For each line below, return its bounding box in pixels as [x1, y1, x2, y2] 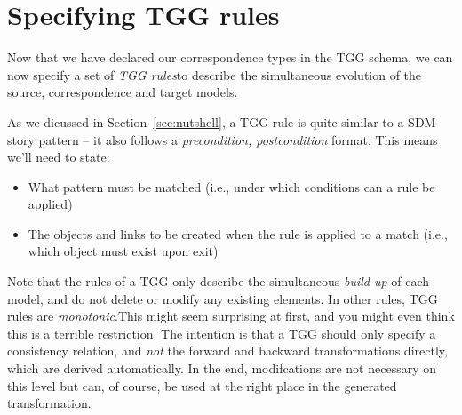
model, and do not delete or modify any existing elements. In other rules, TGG [7, 289, 438, 307]
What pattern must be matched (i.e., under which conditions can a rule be [28, 177, 435, 196]
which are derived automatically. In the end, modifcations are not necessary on [7, 359, 436, 378]
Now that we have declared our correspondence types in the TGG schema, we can [7, 48, 453, 67]
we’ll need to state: [7, 148, 110, 166]
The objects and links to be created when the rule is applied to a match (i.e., [28, 224, 448, 243]
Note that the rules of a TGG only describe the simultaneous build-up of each [7, 272, 430, 291]
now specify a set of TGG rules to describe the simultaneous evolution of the [7, 65, 422, 84]
